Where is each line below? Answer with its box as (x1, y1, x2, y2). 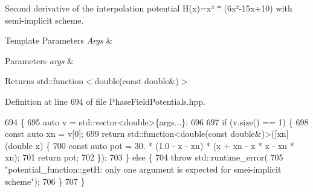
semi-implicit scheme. (5, 13, 84, 26)
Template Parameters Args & (5, 34, 113, 47)
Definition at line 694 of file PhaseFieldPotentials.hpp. (5, 94, 205, 107)
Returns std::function (5, 74, 83, 87)
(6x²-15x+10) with (224, 2, 292, 14)
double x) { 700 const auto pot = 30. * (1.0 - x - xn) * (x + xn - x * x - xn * (8, 139, 294, 151)
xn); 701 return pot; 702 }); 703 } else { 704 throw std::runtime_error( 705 (5, 151, 283, 164)
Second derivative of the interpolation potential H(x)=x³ (5, 2, 215, 14)
